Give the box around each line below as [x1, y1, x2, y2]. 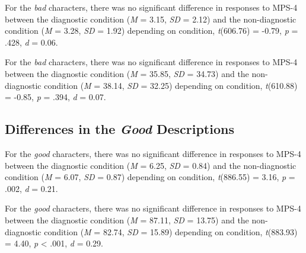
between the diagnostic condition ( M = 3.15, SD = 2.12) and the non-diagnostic [5, 12, 297, 25]
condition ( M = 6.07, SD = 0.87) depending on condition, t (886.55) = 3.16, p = [5, 171, 295, 183]
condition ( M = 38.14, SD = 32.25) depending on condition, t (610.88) [44, 79, 298, 91]
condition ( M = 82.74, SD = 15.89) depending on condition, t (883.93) [44, 225, 298, 238]
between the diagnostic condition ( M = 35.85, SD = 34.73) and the [5, 67, 249, 79]
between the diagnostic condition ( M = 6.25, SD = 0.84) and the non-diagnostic [5, 159, 297, 171]
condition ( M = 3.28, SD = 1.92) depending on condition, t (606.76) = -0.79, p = [5, 24, 298, 37]
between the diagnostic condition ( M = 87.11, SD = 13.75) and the [5, 213, 249, 226]
